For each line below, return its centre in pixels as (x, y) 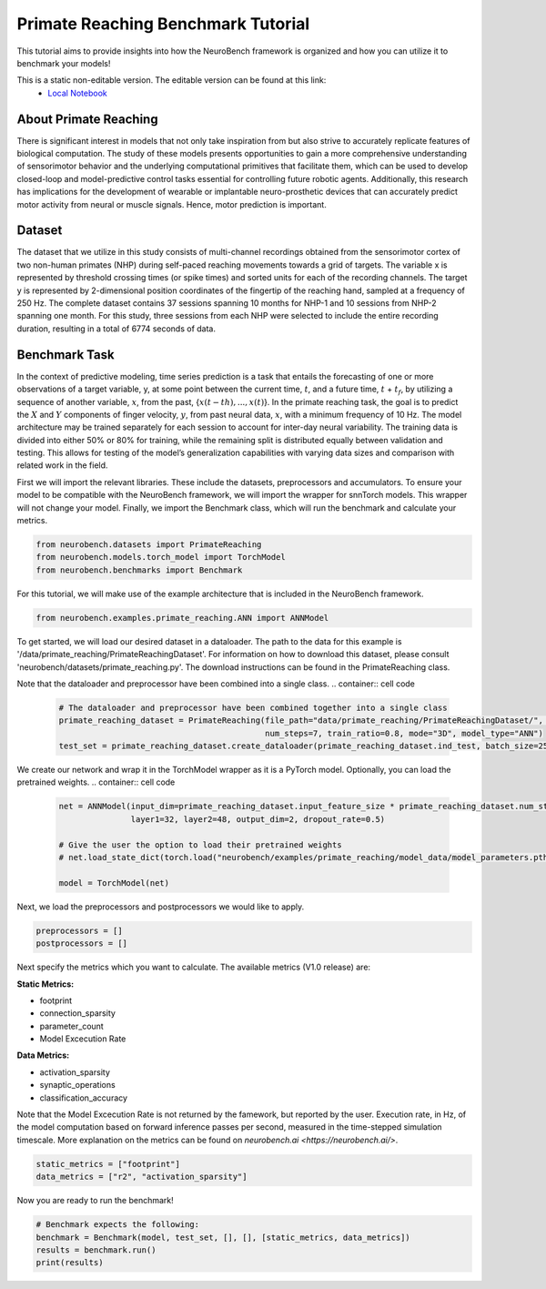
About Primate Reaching (87, 119)
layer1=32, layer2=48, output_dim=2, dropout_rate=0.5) (258, 819)
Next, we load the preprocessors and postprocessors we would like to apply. (161, 907)
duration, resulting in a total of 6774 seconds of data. (116, 329)
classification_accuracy (83, 1098)
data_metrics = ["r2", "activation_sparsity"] (142, 1177)
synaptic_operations (77, 1085)
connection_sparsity (77, 1013)
